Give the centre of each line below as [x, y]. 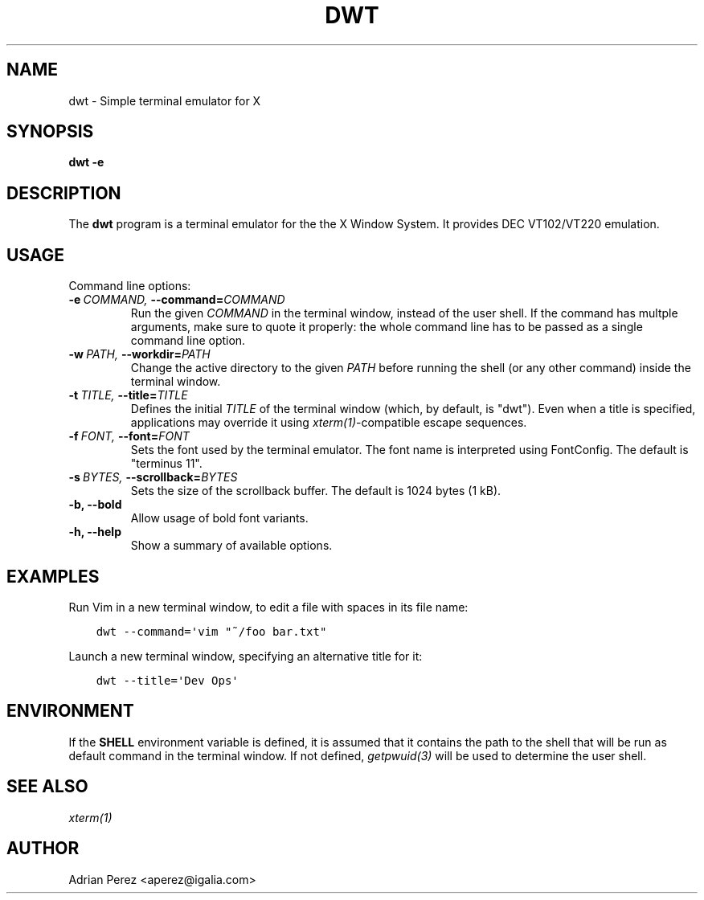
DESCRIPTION [64, 193]
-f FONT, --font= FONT [129, 436]
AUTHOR [43, 849]
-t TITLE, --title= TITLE [128, 395]
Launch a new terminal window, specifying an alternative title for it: [246, 656]
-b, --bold [95, 505]
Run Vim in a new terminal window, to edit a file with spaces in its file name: [268, 607]
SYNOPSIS [50, 132]
